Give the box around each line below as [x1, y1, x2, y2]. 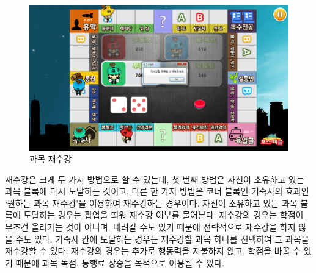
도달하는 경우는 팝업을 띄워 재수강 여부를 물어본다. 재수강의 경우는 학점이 [23, 208, 304, 221]
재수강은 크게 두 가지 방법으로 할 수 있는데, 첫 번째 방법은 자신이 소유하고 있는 [5, 172, 304, 185]
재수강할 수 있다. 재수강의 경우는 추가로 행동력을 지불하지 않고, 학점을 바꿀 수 [5, 244, 301, 257]
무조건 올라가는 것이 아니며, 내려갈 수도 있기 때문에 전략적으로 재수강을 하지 [5, 221, 296, 233]
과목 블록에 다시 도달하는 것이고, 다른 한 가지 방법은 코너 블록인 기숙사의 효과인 [5, 185, 309, 197]
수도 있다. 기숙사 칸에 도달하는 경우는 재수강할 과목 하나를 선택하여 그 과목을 [15, 232, 309, 245]
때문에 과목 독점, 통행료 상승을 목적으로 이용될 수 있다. [15, 256, 224, 269]
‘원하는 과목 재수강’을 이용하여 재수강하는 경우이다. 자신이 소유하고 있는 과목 [5, 196, 298, 209]
